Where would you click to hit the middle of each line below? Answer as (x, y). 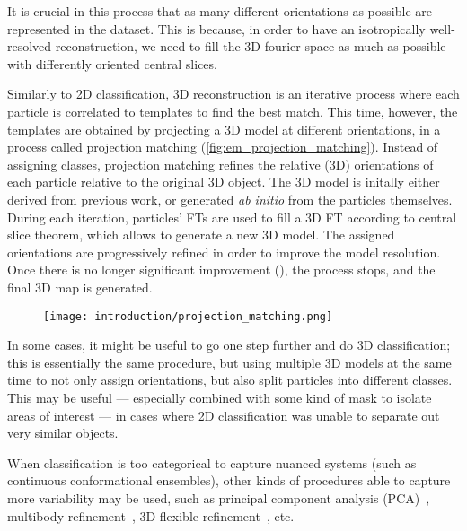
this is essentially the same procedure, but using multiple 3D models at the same (229, 362)
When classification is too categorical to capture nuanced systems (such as (212, 462)
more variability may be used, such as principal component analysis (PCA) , (219, 497)
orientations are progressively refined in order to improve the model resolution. (224, 252)
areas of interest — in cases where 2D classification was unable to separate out (224, 415)
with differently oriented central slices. (112, 63)
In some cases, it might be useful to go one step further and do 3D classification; (229, 345)
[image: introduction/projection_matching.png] (188, 316)
